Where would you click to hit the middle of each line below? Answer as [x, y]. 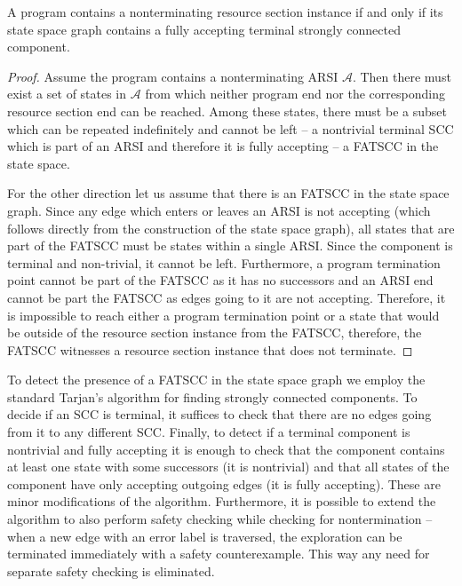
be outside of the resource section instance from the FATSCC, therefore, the [215, 333]
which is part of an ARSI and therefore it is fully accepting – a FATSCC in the [223, 146]
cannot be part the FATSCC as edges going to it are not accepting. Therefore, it [227, 297]
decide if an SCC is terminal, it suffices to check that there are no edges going [219, 414]
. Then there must [402, 76]
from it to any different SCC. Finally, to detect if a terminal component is [209, 432]
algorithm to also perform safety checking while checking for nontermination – [220, 519]
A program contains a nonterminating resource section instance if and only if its [225, 12]
